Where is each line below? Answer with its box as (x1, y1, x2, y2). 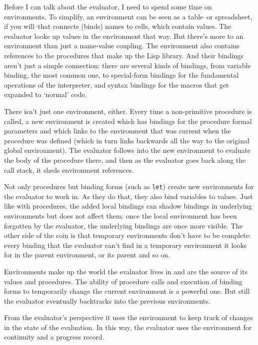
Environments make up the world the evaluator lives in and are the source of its (4, 266, 248, 276)
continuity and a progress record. (4, 332, 104, 342)
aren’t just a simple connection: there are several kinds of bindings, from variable (4, 60, 251, 70)
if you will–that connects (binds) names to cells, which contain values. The (4, 21, 231, 31)
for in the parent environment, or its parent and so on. (4, 249, 171, 260)
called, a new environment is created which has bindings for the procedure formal (4, 115, 252, 126)
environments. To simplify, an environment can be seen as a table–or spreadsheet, (4, 11, 253, 21)
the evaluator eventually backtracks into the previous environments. (4, 295, 210, 306)
